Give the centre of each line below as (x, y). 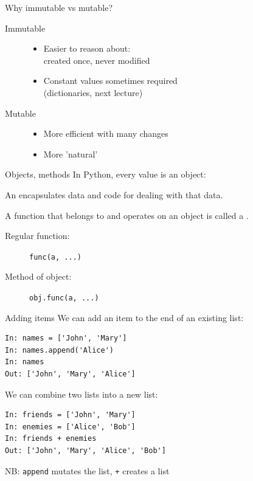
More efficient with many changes (106, 133)
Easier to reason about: (87, 48)
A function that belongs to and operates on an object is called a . (127, 215)
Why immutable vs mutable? (59, 7)
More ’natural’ (71, 154)
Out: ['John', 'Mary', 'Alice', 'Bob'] (85, 450)
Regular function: (37, 236)
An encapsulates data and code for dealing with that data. (114, 194)
